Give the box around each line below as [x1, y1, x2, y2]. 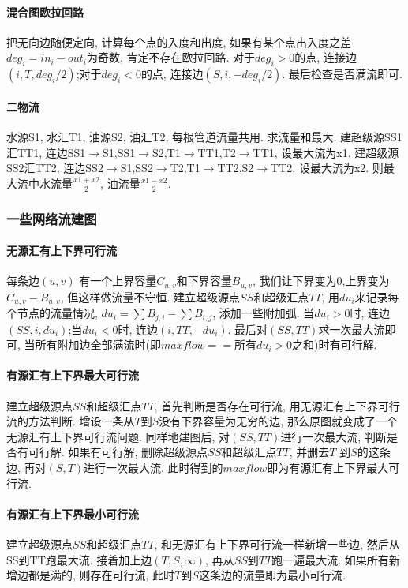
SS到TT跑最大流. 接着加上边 [6, 551, 152, 567]
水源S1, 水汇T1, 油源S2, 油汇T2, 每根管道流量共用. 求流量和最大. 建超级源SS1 [6, 128, 402, 144]
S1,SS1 [103, 144, 136, 160]
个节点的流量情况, [6, 305, 98, 321]
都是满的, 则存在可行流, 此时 [28, 567, 175, 583]
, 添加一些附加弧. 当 [212, 305, 315, 321]
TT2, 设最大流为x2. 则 [271, 159, 384, 176]
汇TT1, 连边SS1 [6, 144, 86, 160]
